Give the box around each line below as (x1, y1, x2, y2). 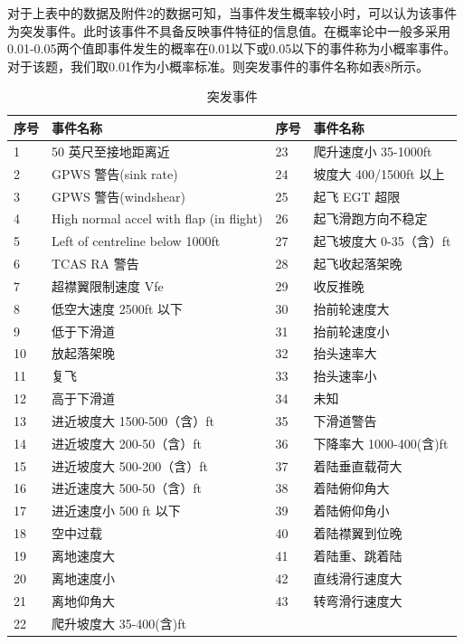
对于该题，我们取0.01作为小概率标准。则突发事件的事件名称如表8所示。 (7, 56, 429, 75)
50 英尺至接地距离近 (52, 141, 170, 160)
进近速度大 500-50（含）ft (52, 478, 203, 497)
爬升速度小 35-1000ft (313, 141, 432, 160)
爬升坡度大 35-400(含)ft (52, 613, 186, 632)
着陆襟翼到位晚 (313, 524, 402, 543)
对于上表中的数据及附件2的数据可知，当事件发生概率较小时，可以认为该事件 (7, 4, 457, 22)
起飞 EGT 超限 (313, 186, 401, 205)
